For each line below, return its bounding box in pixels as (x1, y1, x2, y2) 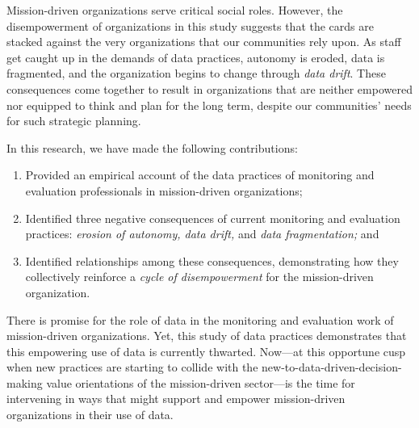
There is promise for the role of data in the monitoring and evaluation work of (6, 311, 394, 328)
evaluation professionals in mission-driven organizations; (25, 182, 303, 199)
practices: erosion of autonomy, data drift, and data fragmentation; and (25, 225, 379, 242)
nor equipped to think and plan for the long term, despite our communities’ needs (6, 96, 412, 113)
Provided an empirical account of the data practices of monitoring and (25, 166, 375, 183)
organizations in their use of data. (6, 406, 174, 423)
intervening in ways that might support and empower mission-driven (6, 390, 346, 407)
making (6, 374, 43, 391)
